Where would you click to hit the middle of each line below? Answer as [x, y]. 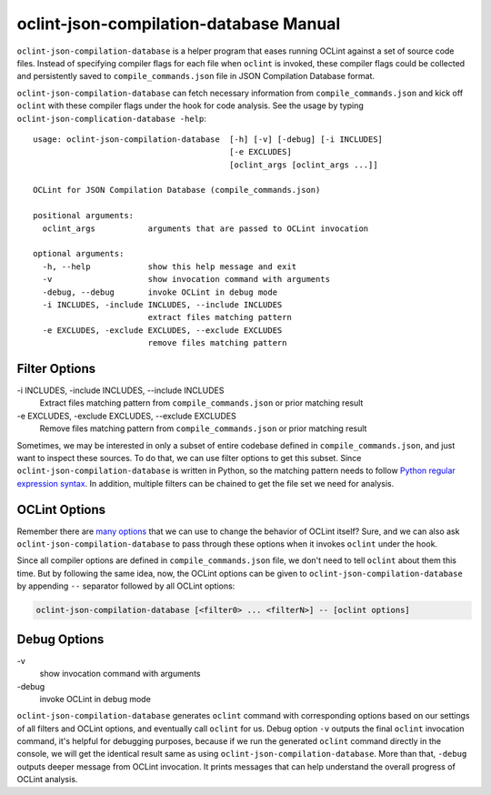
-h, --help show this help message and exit [170, 267]
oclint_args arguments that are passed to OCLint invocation [205, 228]
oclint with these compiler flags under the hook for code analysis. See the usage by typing [190, 106]
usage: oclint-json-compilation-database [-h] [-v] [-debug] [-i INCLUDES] [208, 139]
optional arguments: [79, 254]
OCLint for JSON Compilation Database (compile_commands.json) [177, 190]
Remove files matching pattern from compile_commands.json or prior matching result [203, 428]
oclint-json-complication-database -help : [111, 118]
